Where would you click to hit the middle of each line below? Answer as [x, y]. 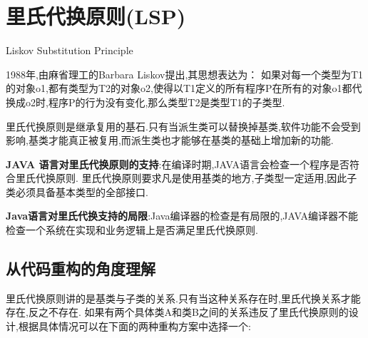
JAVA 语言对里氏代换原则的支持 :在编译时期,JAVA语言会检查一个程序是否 [178, 164]
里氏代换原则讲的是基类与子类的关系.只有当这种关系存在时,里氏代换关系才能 [183, 298]
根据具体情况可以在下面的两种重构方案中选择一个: [134, 326]
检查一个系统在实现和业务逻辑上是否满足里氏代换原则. [132, 230]
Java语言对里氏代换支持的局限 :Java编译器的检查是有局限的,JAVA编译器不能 [182, 216]
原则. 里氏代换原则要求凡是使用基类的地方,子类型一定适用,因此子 [206, 178]
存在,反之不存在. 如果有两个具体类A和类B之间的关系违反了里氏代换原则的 [177, 312]
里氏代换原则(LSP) [96, 16]
